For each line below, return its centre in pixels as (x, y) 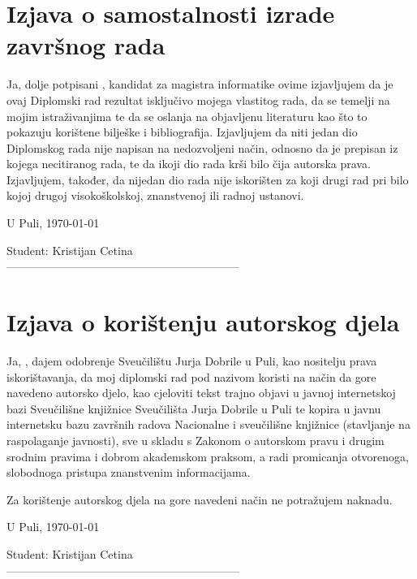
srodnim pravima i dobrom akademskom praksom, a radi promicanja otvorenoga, (208, 456)
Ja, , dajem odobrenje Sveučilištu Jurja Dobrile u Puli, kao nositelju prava (192, 360)
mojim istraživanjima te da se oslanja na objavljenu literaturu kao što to (187, 116)
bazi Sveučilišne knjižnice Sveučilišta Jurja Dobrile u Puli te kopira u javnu (194, 408)
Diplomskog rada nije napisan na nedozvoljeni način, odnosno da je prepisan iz (202, 147)
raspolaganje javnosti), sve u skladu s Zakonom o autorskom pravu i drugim (196, 440)
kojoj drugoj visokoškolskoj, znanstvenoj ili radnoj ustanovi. (155, 195)
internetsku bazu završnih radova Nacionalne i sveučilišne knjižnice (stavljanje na (208, 424)
